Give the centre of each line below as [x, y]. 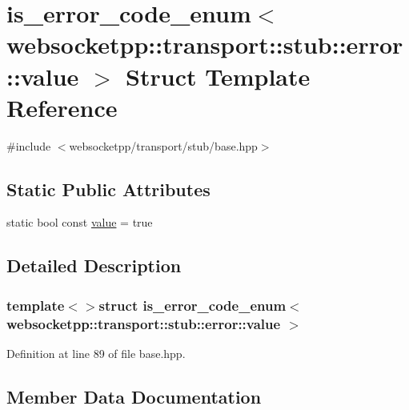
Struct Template [218, 76]
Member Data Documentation [134, 396]
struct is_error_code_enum [192, 305]
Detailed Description [94, 265]
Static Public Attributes [108, 189]
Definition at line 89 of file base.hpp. [96, 353]
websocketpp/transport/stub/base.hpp [163, 145]
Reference [62, 107]
